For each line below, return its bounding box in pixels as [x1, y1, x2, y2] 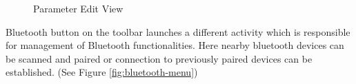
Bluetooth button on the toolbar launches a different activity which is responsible [6, 24, 350, 39]
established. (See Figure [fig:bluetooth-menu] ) [6, 65, 198, 79]
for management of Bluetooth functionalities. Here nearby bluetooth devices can [6, 38, 344, 52]
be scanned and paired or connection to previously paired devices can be [6, 51, 313, 65]
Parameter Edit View [33, 1, 123, 15]
